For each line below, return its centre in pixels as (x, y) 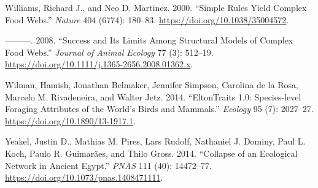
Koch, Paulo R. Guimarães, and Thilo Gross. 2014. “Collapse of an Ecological (151, 153)
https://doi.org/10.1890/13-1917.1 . (70, 120)
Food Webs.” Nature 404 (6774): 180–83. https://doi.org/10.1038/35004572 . (147, 19)
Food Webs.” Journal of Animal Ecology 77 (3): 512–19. (109, 52)
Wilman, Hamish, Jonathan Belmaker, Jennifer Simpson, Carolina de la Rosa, (152, 84)
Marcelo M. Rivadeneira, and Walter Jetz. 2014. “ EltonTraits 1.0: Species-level (153, 96)
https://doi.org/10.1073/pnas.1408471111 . (84, 177)
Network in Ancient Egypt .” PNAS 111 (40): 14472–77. (108, 165)
